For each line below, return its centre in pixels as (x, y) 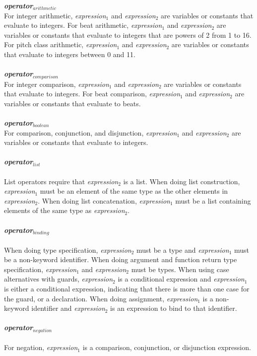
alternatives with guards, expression (59, 279)
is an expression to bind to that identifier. (174, 308)
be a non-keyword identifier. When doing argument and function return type (121, 259)
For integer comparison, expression (57, 84)
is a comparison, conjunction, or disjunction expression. (167, 347)
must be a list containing (213, 200)
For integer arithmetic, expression (55, 15)
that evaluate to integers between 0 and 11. (70, 54)
